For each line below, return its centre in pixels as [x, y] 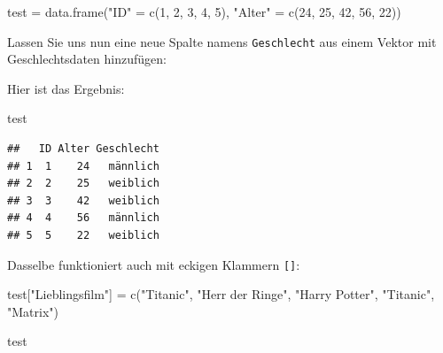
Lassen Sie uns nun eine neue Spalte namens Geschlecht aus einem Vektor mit [222, 41]
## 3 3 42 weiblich [83, 200]
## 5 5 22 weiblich [83, 235]
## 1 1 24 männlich [83, 166]
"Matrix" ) [33, 311]
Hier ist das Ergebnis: [66, 88]
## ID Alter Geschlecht [83, 149]
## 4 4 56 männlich [83, 218]
